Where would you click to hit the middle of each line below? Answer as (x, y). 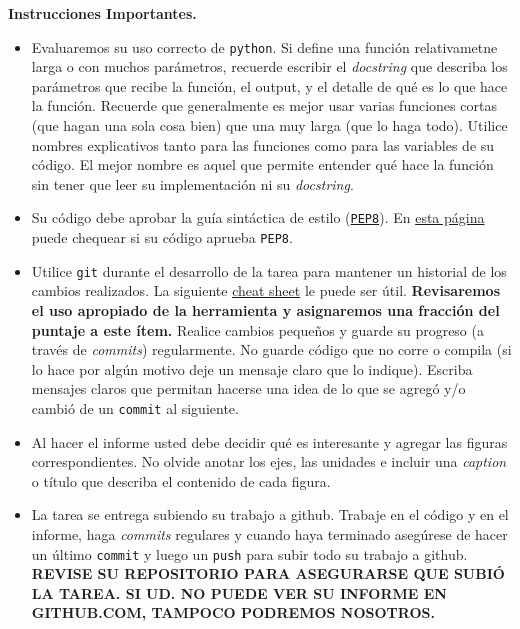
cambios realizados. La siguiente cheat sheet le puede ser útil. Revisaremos (266, 290)
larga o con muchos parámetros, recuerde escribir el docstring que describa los (269, 66)
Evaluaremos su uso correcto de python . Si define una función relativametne (264, 46)
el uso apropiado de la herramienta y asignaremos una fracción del (265, 309)
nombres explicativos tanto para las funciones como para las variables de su (263, 144)
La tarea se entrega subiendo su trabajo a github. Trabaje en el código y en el (270, 514)
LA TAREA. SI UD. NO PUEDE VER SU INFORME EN (239, 592)
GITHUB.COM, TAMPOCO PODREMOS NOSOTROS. (233, 612)
